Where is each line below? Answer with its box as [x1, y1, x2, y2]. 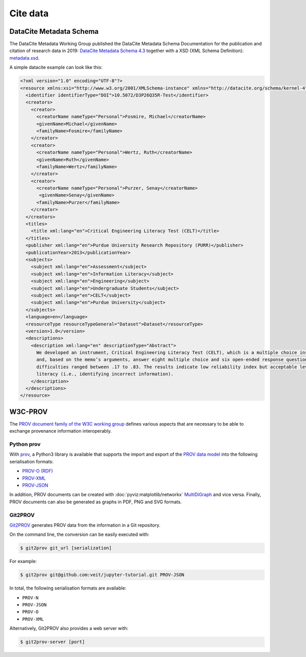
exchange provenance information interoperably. [9, 428, 112, 434]
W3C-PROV [9, 407, 48, 416]
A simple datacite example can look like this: [9, 64, 103, 71]
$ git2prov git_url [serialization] [20, 545, 112, 551]
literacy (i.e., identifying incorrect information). [36, 371, 174, 377]
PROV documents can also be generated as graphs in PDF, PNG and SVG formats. [9, 499, 182, 505]
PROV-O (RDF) [22, 468, 53, 474]
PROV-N [22, 595, 39, 600]
